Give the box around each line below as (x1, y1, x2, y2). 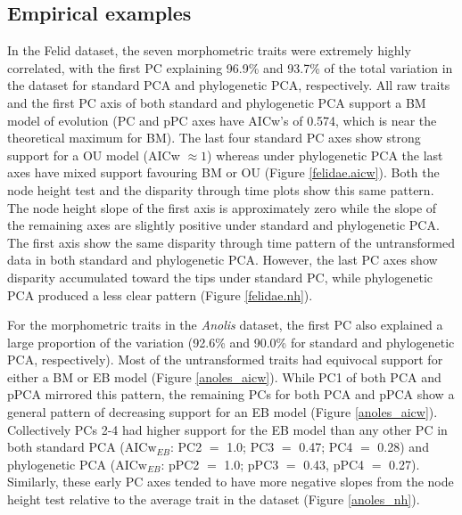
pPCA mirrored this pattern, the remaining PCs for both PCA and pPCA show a (7, 385, 455, 404)
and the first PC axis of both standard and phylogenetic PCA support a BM (7, 93, 426, 111)
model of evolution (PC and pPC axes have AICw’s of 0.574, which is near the (7, 110, 437, 129)
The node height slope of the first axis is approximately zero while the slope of (7, 198, 437, 217)
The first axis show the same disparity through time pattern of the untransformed (7, 233, 455, 251)
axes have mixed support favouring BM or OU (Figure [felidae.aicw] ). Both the (7, 163, 440, 182)
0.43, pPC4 (303, 454, 365, 473)
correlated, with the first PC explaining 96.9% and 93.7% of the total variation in (7, 58, 453, 77)
